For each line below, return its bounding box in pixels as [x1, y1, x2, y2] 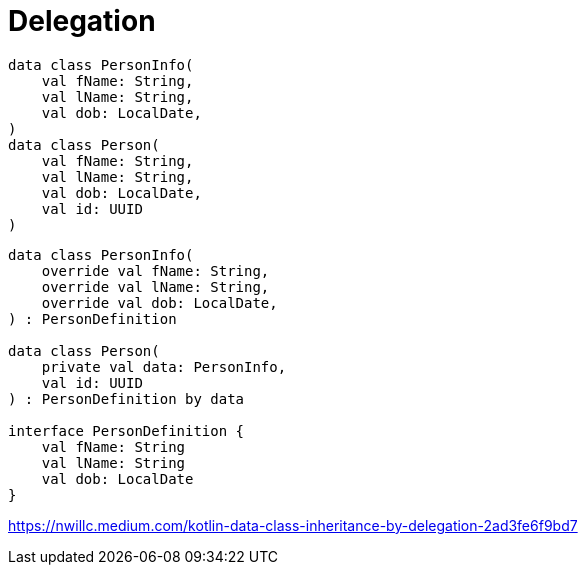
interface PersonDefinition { [8, 422, 245, 439]
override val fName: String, [41, 262, 270, 279]
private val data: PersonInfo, [41, 358, 287, 375]
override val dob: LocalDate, [41, 294, 278, 311]
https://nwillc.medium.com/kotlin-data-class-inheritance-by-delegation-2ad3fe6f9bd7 [8, 516, 578, 534]
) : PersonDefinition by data [8, 390, 245, 407]
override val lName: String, [41, 278, 270, 295]
